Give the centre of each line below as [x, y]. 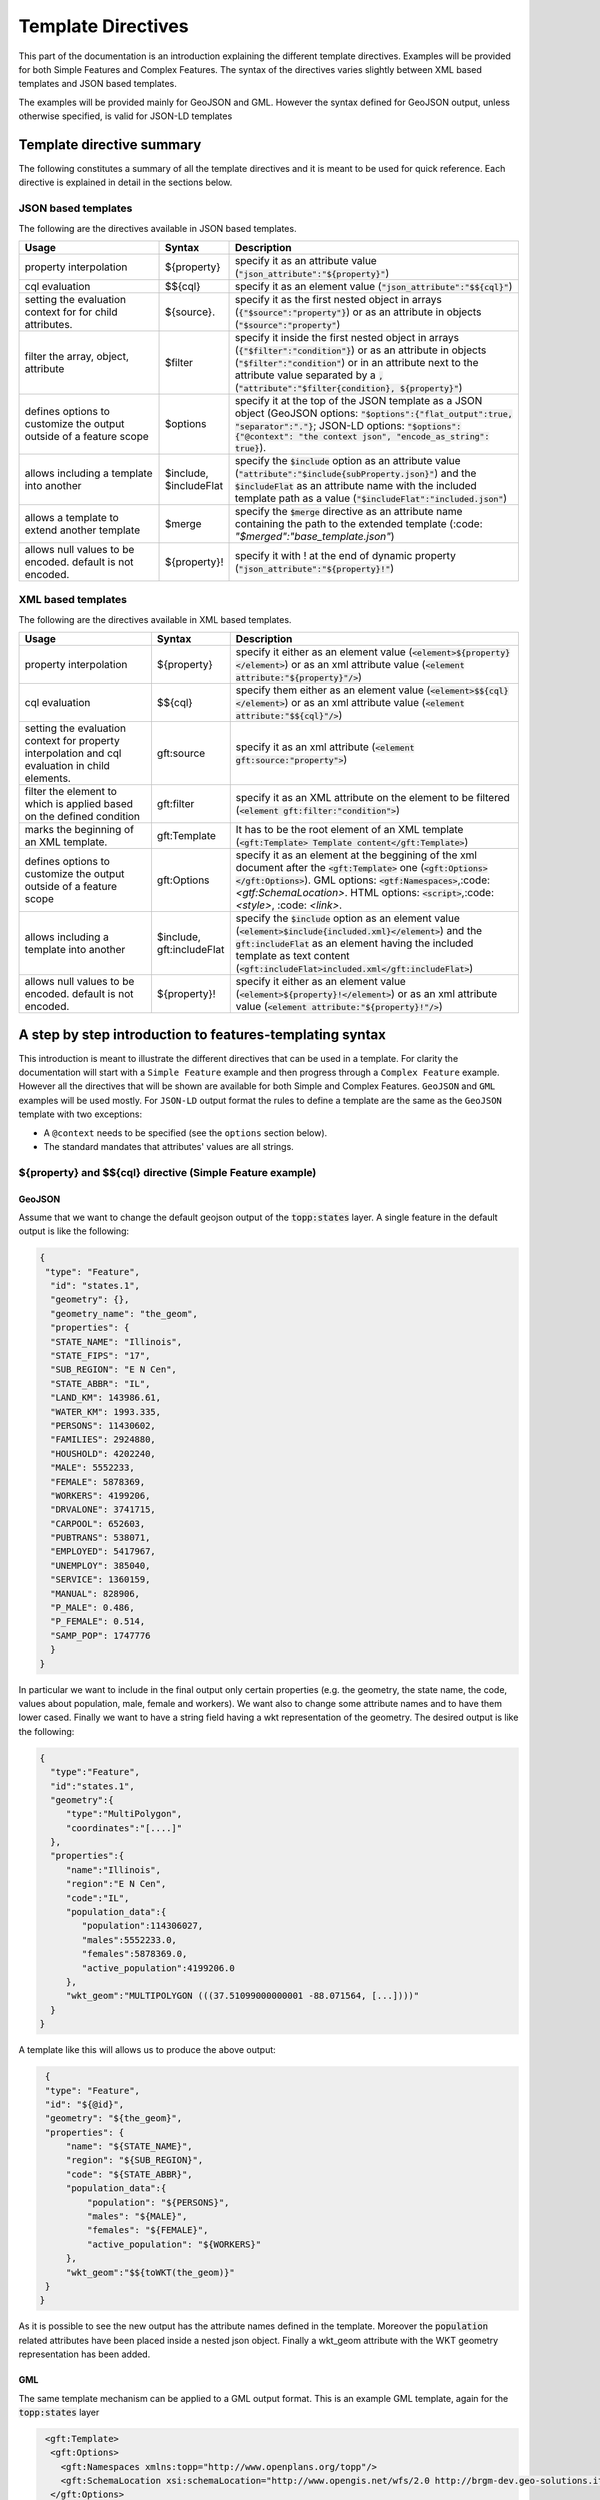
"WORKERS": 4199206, [100, 1495]
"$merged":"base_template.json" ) [314, 536]
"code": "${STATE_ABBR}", [129, 2174]
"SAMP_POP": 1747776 [100, 1635]
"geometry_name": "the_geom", [124, 1313]
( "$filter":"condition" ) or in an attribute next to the [356, 362]
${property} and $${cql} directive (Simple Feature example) [167, 1172]
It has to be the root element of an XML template [349, 830]
